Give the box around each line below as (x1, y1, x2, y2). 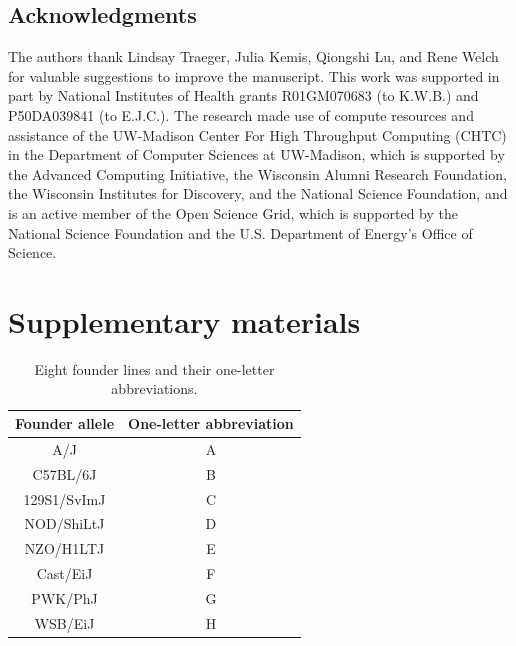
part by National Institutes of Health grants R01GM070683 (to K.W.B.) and (8, 85, 479, 106)
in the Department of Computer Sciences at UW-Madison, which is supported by (8, 144, 505, 165)
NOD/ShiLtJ (24, 513, 105, 534)
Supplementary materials (8, 300, 361, 341)
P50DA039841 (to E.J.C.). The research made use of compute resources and (8, 104, 474, 125)
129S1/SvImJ (23, 488, 106, 509)
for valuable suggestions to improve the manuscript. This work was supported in (8, 65, 500, 86)
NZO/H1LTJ (24, 538, 105, 559)
